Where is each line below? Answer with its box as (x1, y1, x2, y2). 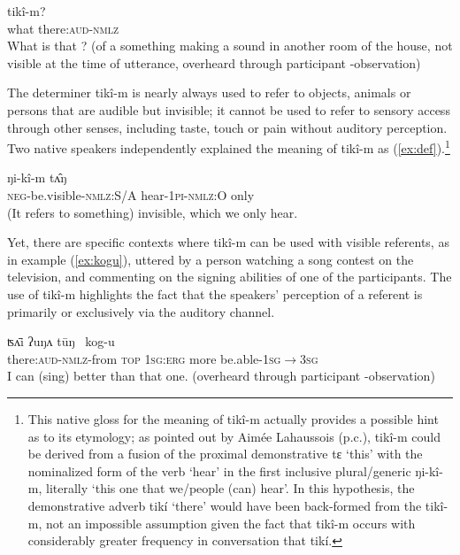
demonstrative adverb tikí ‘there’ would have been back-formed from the (27, 496, 422, 514)
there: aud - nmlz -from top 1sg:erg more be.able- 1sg (7, 349, 281, 367)
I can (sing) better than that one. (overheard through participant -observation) (7, 366, 435, 385)
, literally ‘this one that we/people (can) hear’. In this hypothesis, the (38, 479, 415, 497)
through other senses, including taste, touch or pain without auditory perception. (7, 118, 448, 136)
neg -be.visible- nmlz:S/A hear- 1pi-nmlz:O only (7, 186, 255, 204)
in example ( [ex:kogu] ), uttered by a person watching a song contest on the (7, 250, 414, 268)
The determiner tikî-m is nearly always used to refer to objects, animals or (7, 83, 411, 102)
